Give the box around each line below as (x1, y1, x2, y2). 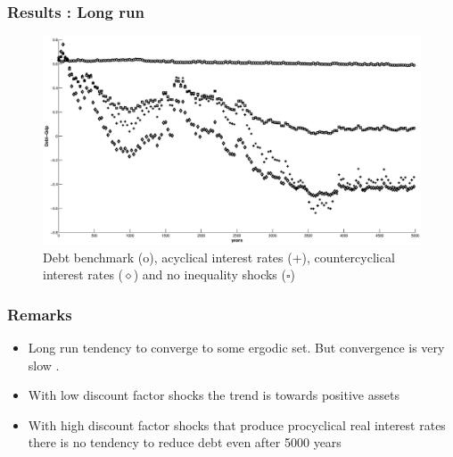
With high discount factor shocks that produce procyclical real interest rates (28, 415, 446, 434)
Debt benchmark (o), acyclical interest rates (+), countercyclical (43, 247, 395, 266)
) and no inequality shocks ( (133, 265, 286, 284)
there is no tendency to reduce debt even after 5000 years (28, 433, 342, 452)
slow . (28, 355, 60, 374)
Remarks (7, 303, 72, 325)
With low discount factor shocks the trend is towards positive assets (28, 386, 399, 404)
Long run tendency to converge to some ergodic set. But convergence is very (28, 337, 445, 356)
